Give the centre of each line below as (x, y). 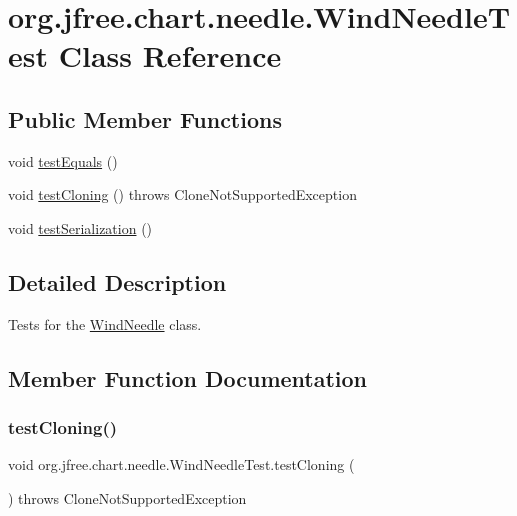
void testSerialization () (80, 227)
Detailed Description (117, 281)
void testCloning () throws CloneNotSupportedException (182, 194)
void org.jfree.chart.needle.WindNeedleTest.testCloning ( (181, 464)
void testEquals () (63, 160)
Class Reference (170, 55)
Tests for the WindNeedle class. (105, 323)
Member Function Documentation (188, 377)
